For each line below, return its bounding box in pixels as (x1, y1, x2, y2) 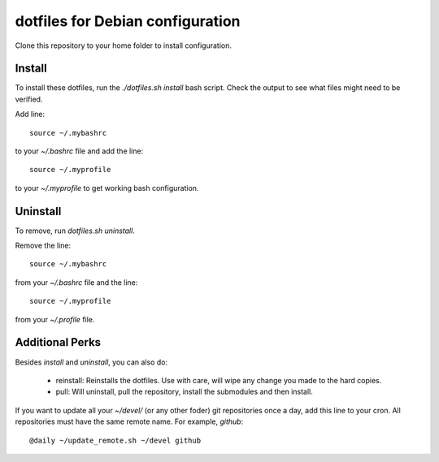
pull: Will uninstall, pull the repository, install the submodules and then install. (55, 386, 313, 397)
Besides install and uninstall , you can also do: (15, 357, 168, 367)
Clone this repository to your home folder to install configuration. (15, 41, 232, 50)
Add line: (15, 110, 45, 119)
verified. (15, 94, 43, 104)
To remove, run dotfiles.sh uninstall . (15, 226, 136, 235)
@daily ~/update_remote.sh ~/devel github (29, 435, 202, 445)
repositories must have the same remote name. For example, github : (15, 417, 244, 426)
